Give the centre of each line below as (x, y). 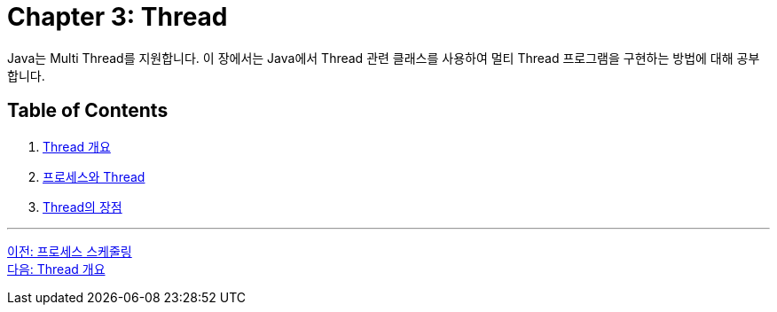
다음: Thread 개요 (56, 269)
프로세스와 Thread (94, 176)
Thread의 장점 (82, 207)
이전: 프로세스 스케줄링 (70, 251)
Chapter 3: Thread (118, 17)
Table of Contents (88, 111)
